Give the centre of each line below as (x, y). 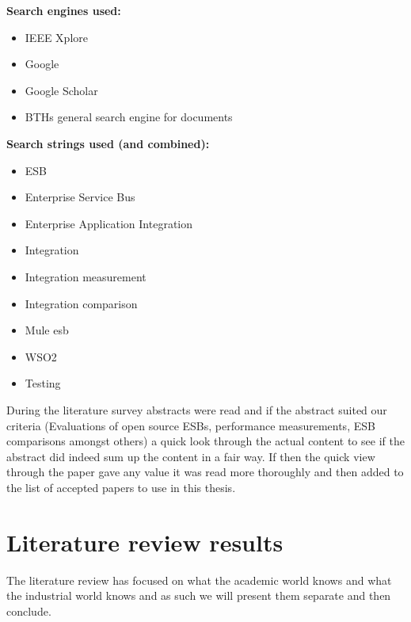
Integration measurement (86, 276)
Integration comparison (81, 303)
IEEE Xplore (56, 37)
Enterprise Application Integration (109, 223)
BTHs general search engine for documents (129, 117)
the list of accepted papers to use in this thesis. (121, 487)
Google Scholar (61, 90)
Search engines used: (64, 10)
